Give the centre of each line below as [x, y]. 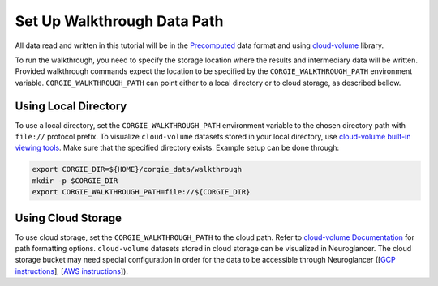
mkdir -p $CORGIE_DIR [75, 181]
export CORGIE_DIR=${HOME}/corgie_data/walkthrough [137, 169]
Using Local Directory [71, 106]
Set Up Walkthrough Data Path [119, 21]
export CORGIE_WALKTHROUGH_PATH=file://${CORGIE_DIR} [141, 192]
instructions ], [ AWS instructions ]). [72, 271]
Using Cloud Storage [68, 218]
